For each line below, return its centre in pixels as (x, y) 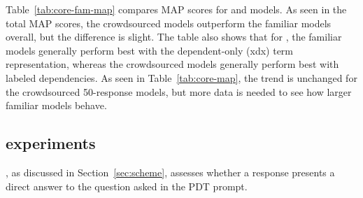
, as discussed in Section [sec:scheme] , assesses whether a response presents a (170, 172)
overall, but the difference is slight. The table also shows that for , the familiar (174, 37)
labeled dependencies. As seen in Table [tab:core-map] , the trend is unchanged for (181, 77)
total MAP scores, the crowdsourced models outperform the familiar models (169, 23)
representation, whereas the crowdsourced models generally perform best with (172, 64)
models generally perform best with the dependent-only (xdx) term (149, 50)
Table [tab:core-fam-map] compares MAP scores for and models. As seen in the (176, 9)
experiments (51, 143)
